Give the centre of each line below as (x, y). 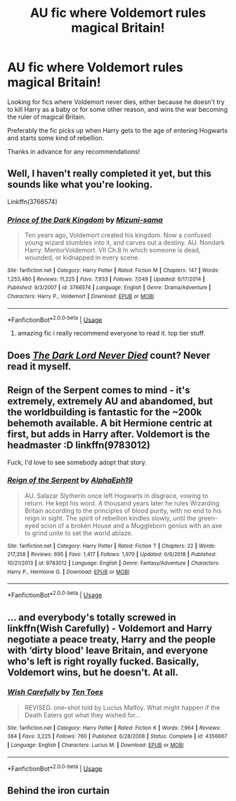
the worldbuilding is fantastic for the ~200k (105, 412)
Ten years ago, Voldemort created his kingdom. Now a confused (118, 235)
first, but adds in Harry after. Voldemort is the (109, 434)
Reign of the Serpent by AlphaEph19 (70, 480)
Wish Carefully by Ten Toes (55, 692)
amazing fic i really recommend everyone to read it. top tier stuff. (111, 333)
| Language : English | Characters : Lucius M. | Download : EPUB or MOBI (96, 745)
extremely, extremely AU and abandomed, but (110, 401)
